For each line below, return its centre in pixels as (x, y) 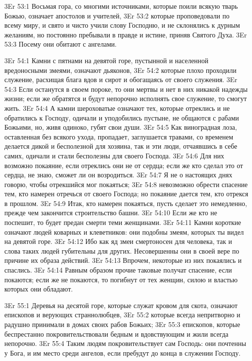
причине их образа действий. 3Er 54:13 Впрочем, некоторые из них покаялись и (123, 260)
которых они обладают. (39, 289)
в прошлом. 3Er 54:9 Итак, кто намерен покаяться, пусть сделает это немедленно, (126, 203)
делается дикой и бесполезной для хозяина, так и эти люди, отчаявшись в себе (121, 146)
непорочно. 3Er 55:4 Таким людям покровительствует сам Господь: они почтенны (125, 343)
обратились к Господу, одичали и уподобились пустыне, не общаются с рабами (122, 117)
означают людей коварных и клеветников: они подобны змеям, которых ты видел (124, 232)
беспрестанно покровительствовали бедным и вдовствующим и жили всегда (117, 334)
